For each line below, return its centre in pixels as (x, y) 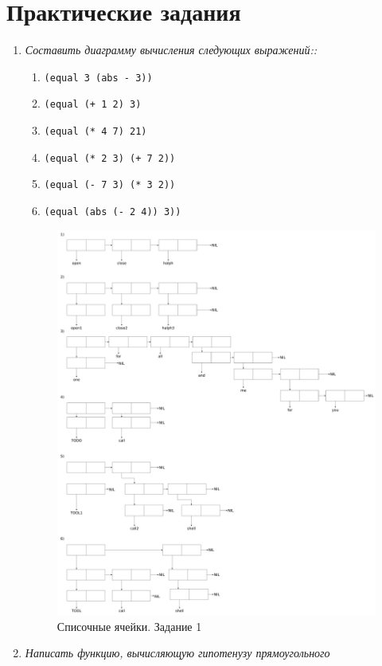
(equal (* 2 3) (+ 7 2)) (110, 158)
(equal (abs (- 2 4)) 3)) (113, 212)
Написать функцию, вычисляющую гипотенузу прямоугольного (177, 653)
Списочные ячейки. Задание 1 (129, 626)
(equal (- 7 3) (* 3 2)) (110, 185)
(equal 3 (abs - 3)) (98, 78)
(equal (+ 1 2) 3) (93, 105)
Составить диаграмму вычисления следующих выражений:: (171, 50)
